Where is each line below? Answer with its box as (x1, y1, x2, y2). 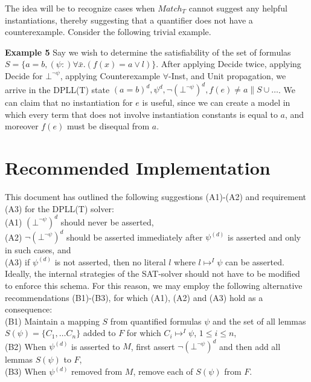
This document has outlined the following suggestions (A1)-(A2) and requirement (5, 190, 307, 202)
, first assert (130, 340, 175, 352)
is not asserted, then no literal (54, 255, 166, 268)
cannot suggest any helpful (188, 2, 287, 14)
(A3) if (5, 255, 30, 268)
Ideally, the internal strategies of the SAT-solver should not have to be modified (5, 267, 300, 280)
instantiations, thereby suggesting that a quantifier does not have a (5, 13, 253, 26)
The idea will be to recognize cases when (5, 2, 155, 14)
